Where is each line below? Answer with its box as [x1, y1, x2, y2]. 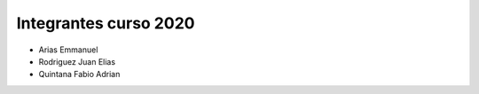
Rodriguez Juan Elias [38, 56, 115, 67]
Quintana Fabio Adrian [38, 69, 121, 80]
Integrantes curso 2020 [16, 13, 195, 33]
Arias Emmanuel [38, 44, 98, 55]
